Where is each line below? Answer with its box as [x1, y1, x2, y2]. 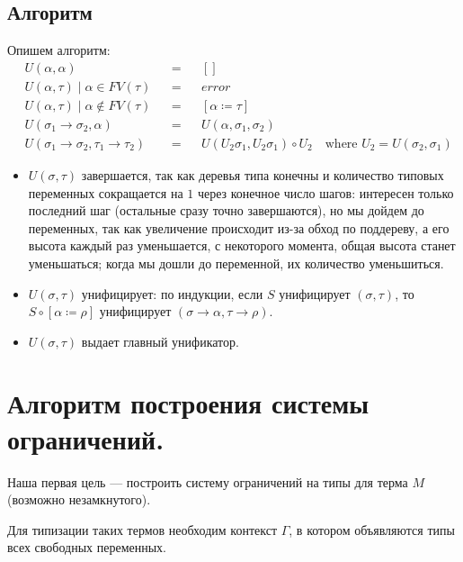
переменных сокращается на [28, 183, 183, 202]
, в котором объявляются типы [289, 520, 455, 539]
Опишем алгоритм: [7, 41, 111, 59]
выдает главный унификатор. [81, 331, 239, 350]
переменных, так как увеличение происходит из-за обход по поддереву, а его [28, 218, 450, 237]
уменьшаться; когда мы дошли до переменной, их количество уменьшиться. [28, 253, 444, 272]
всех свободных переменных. [7, 538, 167, 557]
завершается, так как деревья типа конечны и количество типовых [81, 165, 444, 184]
